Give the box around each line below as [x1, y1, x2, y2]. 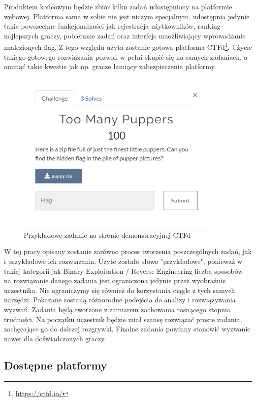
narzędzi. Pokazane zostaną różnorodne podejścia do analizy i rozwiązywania [4, 294, 236, 305]
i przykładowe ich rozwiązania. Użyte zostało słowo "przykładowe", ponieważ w [4, 256, 243, 266]
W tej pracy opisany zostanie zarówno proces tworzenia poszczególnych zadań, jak [4, 246, 252, 256]
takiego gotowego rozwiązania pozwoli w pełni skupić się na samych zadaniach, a [4, 51, 248, 62]
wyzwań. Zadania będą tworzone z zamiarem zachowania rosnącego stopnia [4, 304, 230, 314]
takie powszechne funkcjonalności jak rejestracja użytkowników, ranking [4, 21, 221, 31]
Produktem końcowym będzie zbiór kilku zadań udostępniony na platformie [4, 1, 232, 11]
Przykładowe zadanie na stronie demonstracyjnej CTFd [24, 229, 191, 240]
